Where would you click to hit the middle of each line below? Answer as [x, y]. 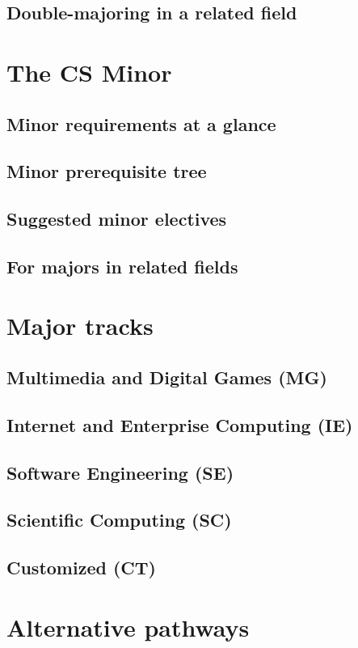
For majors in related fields [122, 266]
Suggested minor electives [117, 219]
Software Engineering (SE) [120, 472]
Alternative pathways [128, 627]
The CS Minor [89, 72]
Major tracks [80, 326]
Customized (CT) [81, 568]
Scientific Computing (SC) [119, 520]
